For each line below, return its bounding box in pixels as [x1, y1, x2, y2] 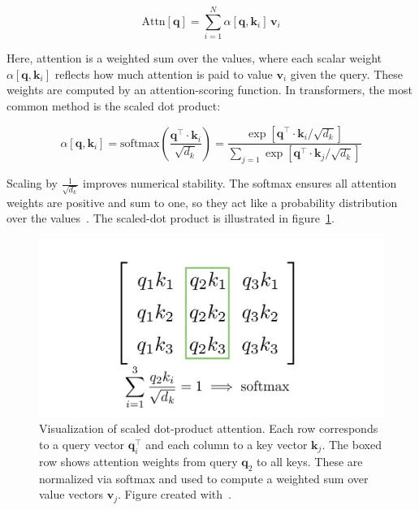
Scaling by [6, 175, 58, 192]
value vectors [39, 486, 104, 503]
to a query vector [39, 435, 125, 452]
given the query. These [290, 65, 403, 82]
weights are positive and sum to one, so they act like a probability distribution [6, 193, 398, 210]
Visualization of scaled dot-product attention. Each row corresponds [39, 420, 378, 437]
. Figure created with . [118, 486, 231, 503]
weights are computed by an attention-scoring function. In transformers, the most [6, 81, 413, 98]
